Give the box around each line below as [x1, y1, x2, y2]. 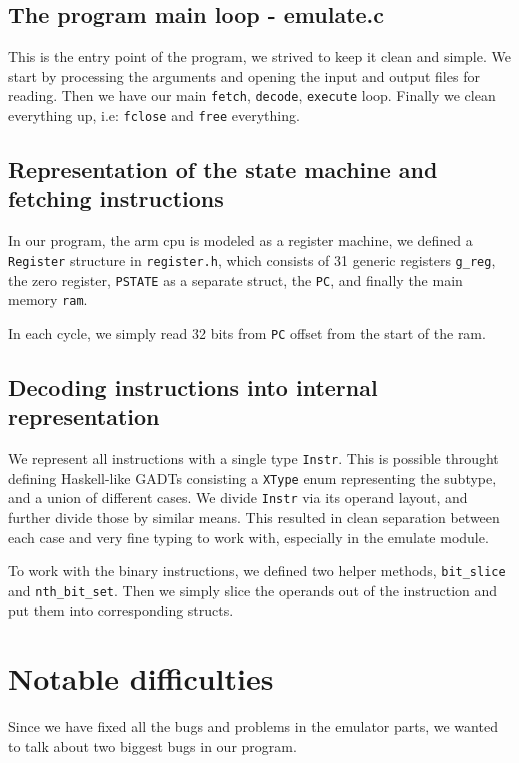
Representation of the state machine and [8, 154, 438, 185]
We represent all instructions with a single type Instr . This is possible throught [8, 448, 499, 469]
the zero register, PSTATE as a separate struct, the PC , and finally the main [8, 269, 463, 290]
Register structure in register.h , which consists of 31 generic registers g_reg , [8, 249, 496, 270]
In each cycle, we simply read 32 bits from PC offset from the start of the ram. [8, 322, 486, 343]
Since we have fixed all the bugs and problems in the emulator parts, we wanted [8, 716, 498, 737]
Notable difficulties [8, 658, 274, 699]
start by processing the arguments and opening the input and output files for [8, 65, 480, 86]
